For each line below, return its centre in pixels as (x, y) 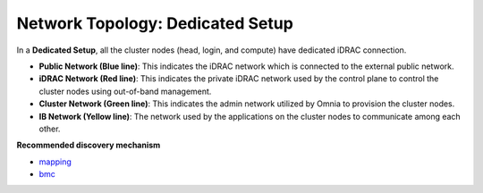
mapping (55, 162)
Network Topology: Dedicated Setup (155, 23)
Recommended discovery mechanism (89, 145)
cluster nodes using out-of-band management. (125, 91)
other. (50, 129)
